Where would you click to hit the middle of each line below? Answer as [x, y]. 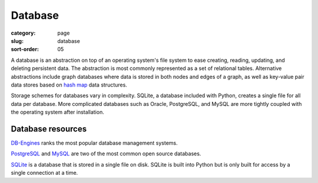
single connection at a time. [44, 173]
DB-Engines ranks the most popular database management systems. [94, 143]
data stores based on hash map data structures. [69, 85]
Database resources [49, 129]
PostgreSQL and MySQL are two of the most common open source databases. [106, 154]
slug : [17, 41]
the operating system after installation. [57, 112]
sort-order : [25, 49]
